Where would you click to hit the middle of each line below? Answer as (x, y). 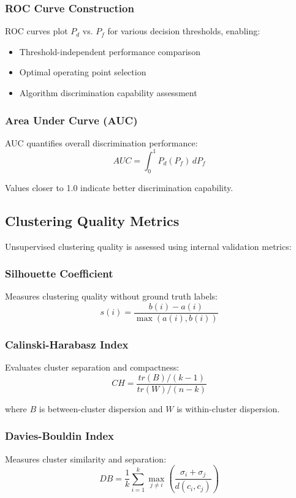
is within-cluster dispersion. (228, 408)
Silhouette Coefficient (59, 274)
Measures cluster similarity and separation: (86, 458)
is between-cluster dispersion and (101, 408)
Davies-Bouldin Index (59, 436)
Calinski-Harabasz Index (67, 344)
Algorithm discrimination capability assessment (108, 92)
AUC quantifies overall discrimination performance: (101, 142)
